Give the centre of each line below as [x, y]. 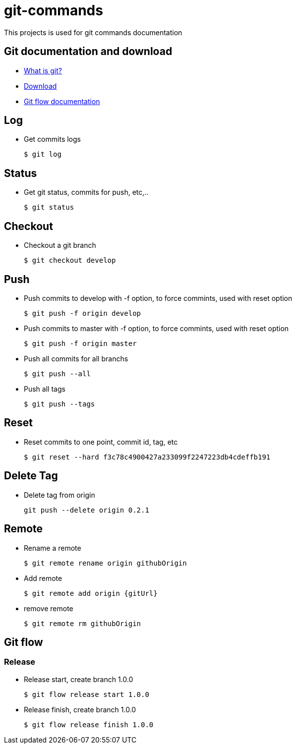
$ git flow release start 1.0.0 [87, 694]
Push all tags [45, 389]
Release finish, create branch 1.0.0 [80, 709]
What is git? [43, 70]
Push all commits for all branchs [76, 358]
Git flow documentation [62, 101]
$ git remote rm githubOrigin [83, 623]
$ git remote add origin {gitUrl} [91, 593]
